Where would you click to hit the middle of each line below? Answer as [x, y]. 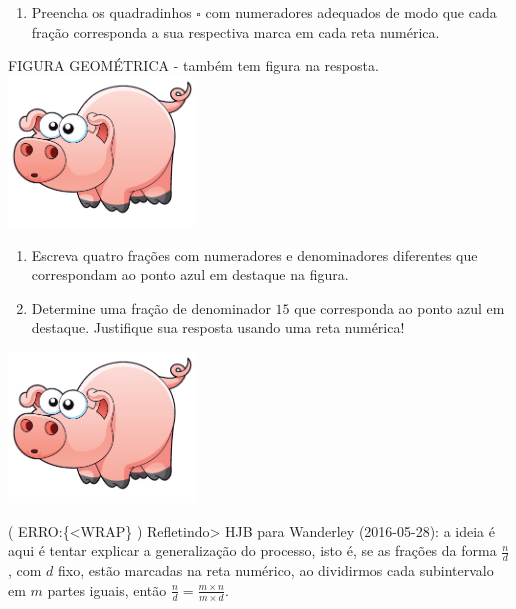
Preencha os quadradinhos [111, 12]
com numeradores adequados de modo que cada [351, 12]
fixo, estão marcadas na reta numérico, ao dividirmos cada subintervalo [276, 570]
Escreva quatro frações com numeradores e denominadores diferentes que [254, 254]
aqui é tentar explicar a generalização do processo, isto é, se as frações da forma [252, 550]
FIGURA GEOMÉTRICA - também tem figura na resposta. [193, 65]
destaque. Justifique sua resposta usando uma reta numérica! [218, 327]
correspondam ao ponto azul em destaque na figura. [190, 274]
